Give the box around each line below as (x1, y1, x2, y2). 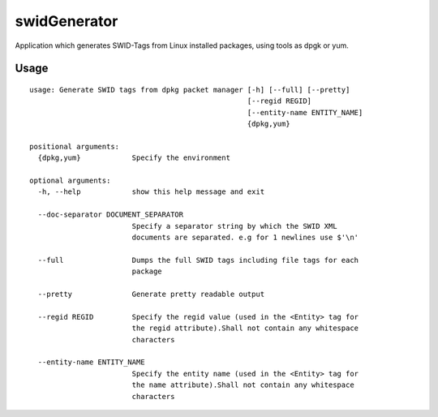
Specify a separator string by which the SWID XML (131, 221, 337, 230)
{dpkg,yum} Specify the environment (37, 153, 231, 162)
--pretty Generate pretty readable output (37, 289, 265, 299)
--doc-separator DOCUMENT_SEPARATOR (37, 210, 184, 219)
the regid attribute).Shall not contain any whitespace (131, 324, 359, 333)
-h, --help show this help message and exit (37, 187, 265, 196)
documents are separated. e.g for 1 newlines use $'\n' (131, 233, 359, 243)
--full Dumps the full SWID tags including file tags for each (37, 256, 359, 264)
